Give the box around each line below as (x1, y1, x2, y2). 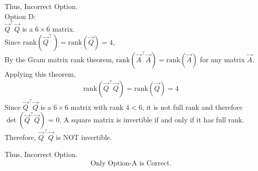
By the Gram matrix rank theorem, (5, 54, 114, 64)
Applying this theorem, (5, 68, 76, 79)
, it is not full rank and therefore (142, 101, 242, 112)
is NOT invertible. (56, 132, 112, 142)
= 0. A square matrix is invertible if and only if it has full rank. (48, 114, 244, 125)
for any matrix (200, 54, 245, 64)
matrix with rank (70, 101, 123, 112)
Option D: (5, 11, 36, 21)
